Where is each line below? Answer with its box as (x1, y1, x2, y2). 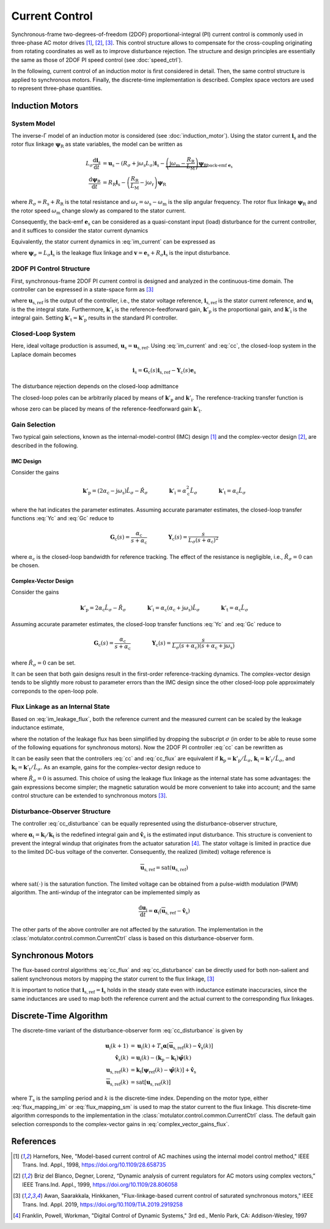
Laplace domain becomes (11, 351, 76, 358)
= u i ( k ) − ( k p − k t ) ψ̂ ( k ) (130, 1055, 192, 1063)
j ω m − (169, 160, 186, 168)
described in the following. (11, 441, 79, 449)
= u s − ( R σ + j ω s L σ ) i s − (103, 160, 165, 168)
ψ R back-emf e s (199, 160, 233, 169)
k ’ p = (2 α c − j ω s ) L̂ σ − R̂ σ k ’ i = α (82, 487, 186, 496)
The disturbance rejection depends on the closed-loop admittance (11, 383, 179, 390)
